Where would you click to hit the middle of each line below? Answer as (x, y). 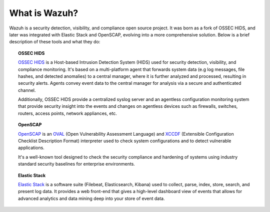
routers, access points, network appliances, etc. (68, 113)
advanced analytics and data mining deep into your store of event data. (91, 198)
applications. (31, 148)
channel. (27, 90)
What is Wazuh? (44, 13)
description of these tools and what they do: (55, 42)
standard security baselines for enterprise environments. (76, 164)
